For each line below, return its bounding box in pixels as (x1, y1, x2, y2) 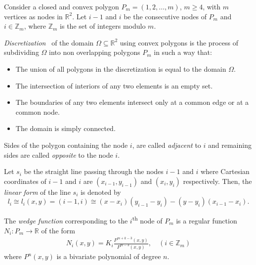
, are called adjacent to (132, 139, 201, 150)
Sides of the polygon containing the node (4, 139, 128, 150)
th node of (132, 214, 163, 225)
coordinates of (4, 176, 46, 186)
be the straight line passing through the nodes (24, 166, 164, 177)
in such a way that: (154, 47, 212, 57)
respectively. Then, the (183, 176, 252, 186)
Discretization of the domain (4, 37, 94, 47)
